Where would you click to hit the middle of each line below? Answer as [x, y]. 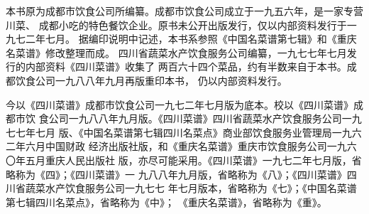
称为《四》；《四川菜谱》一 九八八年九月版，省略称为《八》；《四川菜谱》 [181, 174]
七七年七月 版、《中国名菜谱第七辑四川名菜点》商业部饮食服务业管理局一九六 [184, 132]
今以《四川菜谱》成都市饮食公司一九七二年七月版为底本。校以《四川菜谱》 [180, 104]
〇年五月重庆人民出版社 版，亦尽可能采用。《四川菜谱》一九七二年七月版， [179, 160]
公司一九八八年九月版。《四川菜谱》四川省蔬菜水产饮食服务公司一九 [205, 118]
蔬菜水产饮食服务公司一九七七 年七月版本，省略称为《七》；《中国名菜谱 [191, 188]
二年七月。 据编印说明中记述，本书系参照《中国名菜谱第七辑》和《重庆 [191, 39]
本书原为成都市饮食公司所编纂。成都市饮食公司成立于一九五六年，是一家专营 [184, 11]
